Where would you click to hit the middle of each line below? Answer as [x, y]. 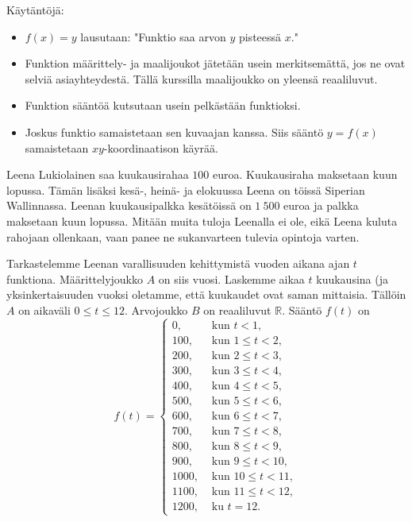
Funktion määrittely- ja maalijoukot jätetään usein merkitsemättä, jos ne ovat [215, 63]
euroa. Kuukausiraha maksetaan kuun [305, 174]
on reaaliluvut [237, 309]
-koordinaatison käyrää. [161, 147]
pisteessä [260, 36]
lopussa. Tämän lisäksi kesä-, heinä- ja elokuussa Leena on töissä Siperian [186, 189]
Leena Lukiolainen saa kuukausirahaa [98, 174]
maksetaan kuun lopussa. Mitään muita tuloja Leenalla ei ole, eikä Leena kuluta [202, 220]
